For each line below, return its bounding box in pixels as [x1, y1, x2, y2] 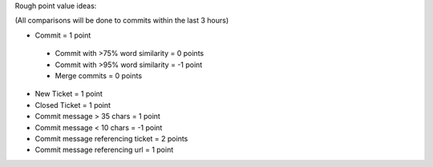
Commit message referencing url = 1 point [34, 145, 174, 155]
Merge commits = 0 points [55, 70, 143, 80]
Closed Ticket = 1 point [34, 100, 111, 109]
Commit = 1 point [34, 30, 91, 40]
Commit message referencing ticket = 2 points [34, 133, 188, 143]
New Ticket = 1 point [34, 89, 103, 99]
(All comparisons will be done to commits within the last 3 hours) [14, 16, 229, 26]
